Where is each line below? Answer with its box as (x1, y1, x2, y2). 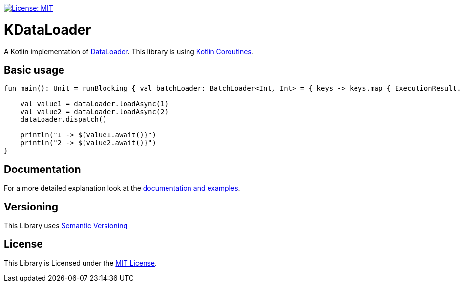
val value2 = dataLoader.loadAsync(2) (20, 108, 169, 116)
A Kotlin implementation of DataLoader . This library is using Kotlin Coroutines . (4, 47, 253, 56)
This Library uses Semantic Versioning (4, 221, 128, 230)
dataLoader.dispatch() (20, 115, 107, 124)
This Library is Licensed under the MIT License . (4, 258, 157, 267)
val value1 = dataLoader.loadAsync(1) (20, 100, 169, 108)
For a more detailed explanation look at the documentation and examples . (4, 184, 240, 192)
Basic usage (4, 63, 64, 76)
